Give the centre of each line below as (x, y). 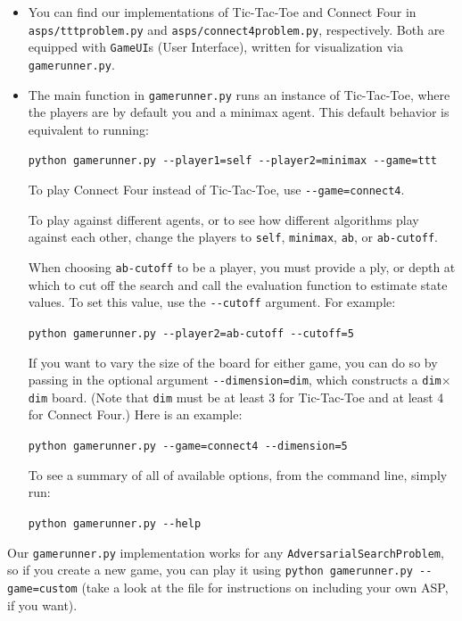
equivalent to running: (88, 129)
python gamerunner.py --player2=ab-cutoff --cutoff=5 (191, 333)
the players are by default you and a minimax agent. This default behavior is (239, 112)
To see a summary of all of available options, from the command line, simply (238, 474)
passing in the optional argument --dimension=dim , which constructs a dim (235, 380)
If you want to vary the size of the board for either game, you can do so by (233, 362)
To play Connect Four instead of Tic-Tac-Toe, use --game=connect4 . (216, 190)
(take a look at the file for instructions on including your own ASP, (265, 587)
